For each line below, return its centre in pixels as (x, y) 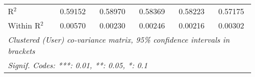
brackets (22, 51)
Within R (24, 25)
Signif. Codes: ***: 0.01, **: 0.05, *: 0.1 (78, 65)
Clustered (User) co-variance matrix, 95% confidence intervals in (119, 39)
